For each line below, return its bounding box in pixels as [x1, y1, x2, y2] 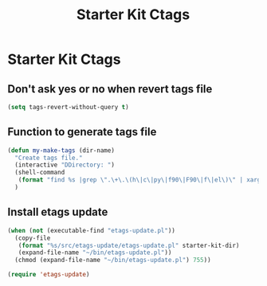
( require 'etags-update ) [7, 271, 90, 279]
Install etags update [7, 206, 108, 219]
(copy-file [14, 233, 51, 242]
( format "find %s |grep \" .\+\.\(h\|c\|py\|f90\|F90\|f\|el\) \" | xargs [18, 176, 265, 184]
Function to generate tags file [7, 125, 157, 139]
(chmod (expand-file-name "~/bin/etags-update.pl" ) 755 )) [14, 257, 212, 264]
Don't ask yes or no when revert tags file [7, 82, 213, 96]
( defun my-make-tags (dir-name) [7, 146, 115, 155]
